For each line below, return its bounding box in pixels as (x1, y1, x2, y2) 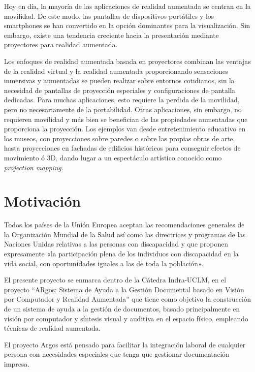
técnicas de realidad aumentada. (4, 323, 101, 333)
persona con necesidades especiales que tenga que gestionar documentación (4, 349, 229, 359)
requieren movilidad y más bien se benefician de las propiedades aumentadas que (4, 114, 248, 124)
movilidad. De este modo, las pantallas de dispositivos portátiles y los (4, 10, 214, 21)
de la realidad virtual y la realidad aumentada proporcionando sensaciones (4, 65, 228, 76)
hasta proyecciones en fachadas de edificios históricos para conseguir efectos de (4, 143, 241, 153)
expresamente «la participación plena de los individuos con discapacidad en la (4, 248, 239, 258)
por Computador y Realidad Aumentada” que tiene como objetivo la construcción (4, 294, 251, 304)
